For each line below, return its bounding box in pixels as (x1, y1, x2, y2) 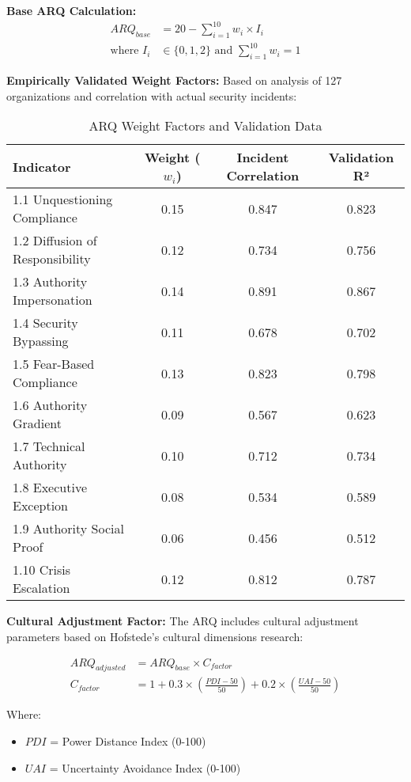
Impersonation (13, 290, 92, 309)
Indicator (13, 157, 71, 176)
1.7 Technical (13, 437, 85, 456)
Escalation (13, 579, 70, 598)
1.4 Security (13, 313, 78, 332)
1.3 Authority (13, 272, 88, 291)
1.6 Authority (13, 396, 88, 415)
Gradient (13, 414, 62, 433)
